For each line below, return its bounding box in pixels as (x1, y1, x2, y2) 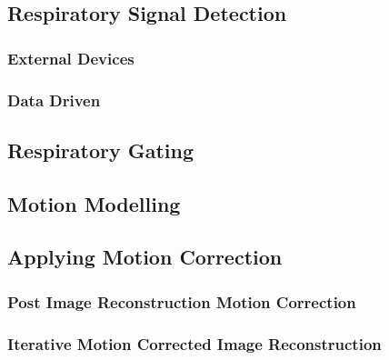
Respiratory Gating (7, 135, 194, 164)
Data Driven (7, 88, 101, 111)
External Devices (7, 46, 135, 69)
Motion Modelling (7, 189, 181, 217)
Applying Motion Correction (7, 243, 283, 271)
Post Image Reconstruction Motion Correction (7, 290, 356, 313)
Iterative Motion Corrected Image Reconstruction (7, 332, 382, 355)
